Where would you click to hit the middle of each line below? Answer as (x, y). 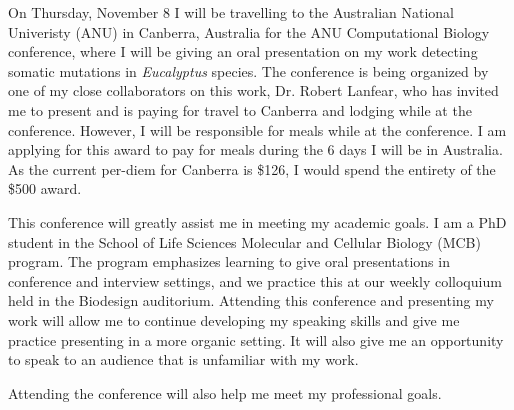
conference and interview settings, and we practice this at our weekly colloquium (255, 280)
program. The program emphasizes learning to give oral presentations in (229, 261)
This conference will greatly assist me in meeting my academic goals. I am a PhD (257, 221)
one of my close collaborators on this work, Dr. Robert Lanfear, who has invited (253, 90)
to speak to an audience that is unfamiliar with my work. (183, 359)
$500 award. (45, 188)
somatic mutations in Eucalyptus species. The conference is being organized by (248, 70)
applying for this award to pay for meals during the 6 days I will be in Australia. (255, 149)
